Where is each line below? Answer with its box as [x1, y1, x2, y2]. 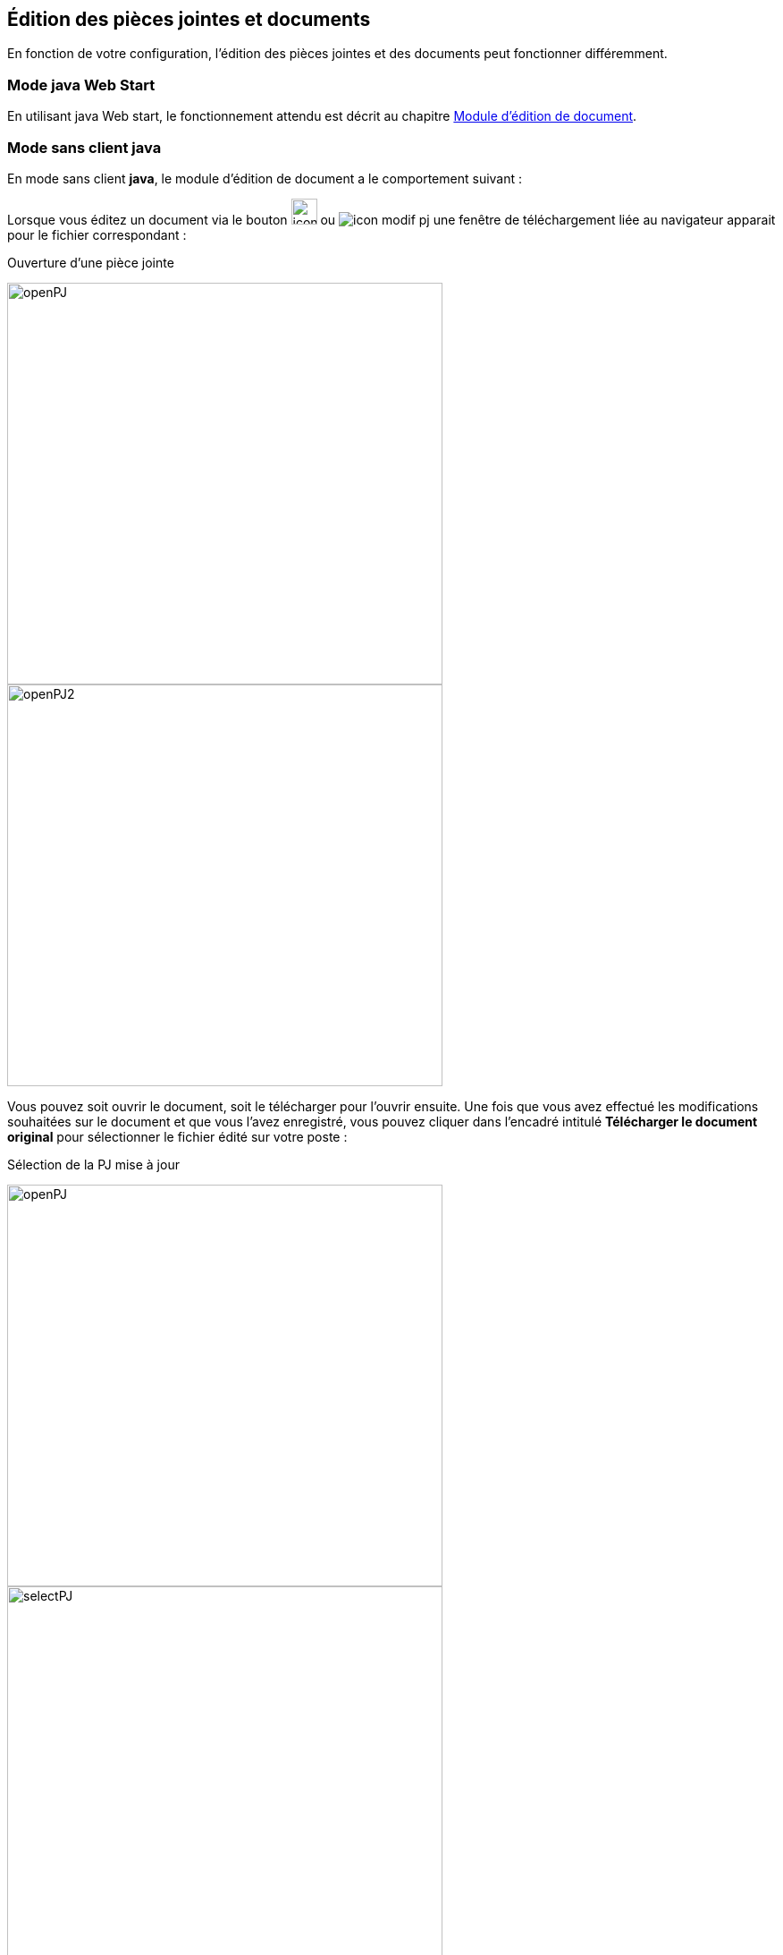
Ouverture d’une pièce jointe [7, 254, 174, 270]
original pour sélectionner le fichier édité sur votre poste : [7, 1128, 348, 1144]
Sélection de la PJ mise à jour [7, 1156, 180, 1172]
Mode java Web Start [7, 75, 156, 94]
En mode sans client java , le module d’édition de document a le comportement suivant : [7, 170, 523, 186]
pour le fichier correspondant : [7, 226, 187, 242]
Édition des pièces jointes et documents [7, 8, 371, 30]
